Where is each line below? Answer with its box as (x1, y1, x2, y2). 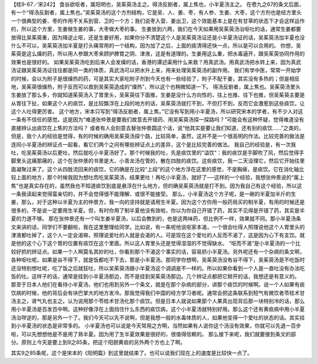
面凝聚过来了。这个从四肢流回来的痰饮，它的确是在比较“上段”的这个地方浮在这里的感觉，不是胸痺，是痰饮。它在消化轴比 (11, 166, 304, 173)
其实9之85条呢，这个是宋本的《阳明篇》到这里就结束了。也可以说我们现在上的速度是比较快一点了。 (11, 349, 253, 356)
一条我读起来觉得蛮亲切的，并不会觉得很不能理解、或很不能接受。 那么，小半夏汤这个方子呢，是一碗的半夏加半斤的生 (11, 190, 296, 197)
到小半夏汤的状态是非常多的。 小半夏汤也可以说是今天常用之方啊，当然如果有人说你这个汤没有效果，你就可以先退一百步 (11, 322, 302, 329)
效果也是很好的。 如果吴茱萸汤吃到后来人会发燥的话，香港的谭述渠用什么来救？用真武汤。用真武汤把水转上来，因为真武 (11, 58, 302, 65)
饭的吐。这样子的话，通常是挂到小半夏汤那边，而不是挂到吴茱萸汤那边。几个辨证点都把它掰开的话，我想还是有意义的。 (11, 273, 300, 280)
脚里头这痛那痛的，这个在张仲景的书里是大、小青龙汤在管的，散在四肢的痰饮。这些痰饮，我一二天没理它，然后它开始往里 (11, 157, 305, 164)
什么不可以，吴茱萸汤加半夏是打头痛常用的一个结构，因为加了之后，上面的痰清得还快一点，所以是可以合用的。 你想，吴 (11, 42, 302, 49)
